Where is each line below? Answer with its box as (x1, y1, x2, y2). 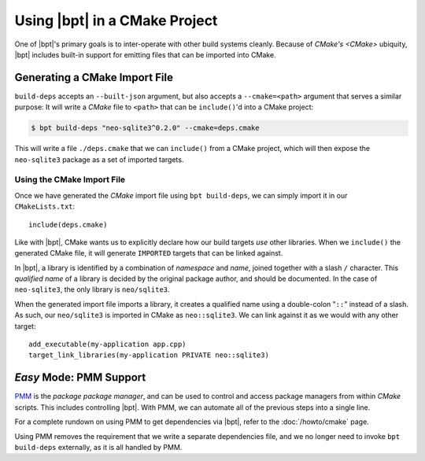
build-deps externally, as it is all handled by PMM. (14, 442, 183, 452)
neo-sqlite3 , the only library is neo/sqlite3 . (14, 285, 170, 294)
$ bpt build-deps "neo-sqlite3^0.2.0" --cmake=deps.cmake (31, 124, 260, 133)
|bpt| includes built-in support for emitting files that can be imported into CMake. (14, 50, 276, 59)
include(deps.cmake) (28, 220, 108, 229)
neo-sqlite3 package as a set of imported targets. (14, 154, 184, 164)
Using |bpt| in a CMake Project (14, 12, 218, 29)
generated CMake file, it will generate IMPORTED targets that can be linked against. (14, 249, 283, 258)
